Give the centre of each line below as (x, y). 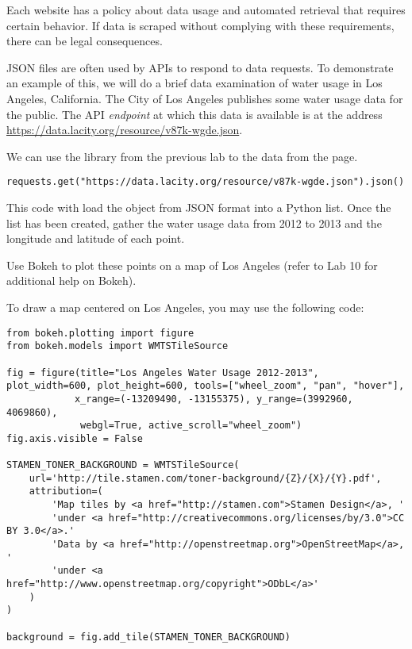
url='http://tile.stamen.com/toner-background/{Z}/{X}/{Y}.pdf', (205, 478)
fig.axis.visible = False (75, 438)
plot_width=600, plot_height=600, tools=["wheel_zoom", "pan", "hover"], (206, 386)
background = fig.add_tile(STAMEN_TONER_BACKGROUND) (148, 637)
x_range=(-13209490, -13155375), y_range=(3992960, (214, 399)
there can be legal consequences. (85, 41)
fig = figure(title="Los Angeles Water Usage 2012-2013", (163, 373)
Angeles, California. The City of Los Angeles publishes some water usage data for (205, 98)
